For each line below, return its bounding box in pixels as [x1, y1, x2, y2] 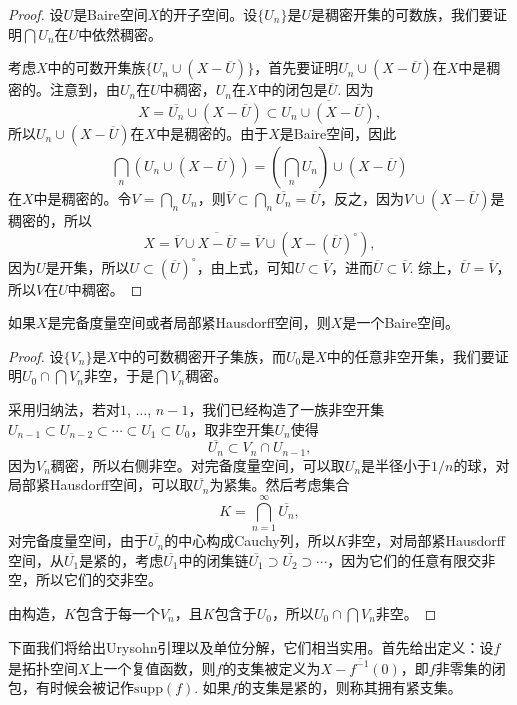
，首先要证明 [254, 57, 339, 78]
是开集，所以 [45, 256, 130, 277]
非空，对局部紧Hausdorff [347, 530, 505, 551]
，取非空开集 [190, 418, 275, 439]
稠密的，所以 [8, 210, 92, 230]
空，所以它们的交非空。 [8, 569, 162, 590]
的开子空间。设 [159, 4, 258, 24]
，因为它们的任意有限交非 [327, 549, 496, 570]
